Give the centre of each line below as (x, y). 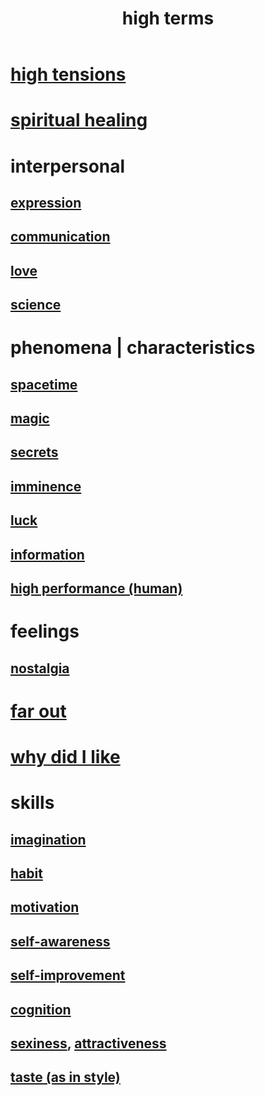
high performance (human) (96, 588)
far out (38, 711)
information (47, 554)
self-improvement (68, 975)
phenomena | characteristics (133, 348)
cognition (41, 1009)
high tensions (68, 74)
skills (32, 803)
